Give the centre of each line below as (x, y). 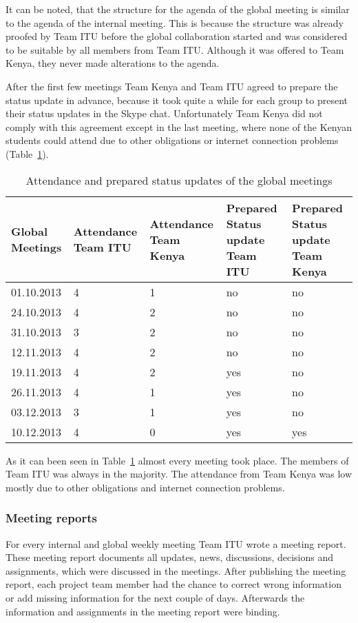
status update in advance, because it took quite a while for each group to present (177, 100)
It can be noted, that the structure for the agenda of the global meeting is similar (178, 9)
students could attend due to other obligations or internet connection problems (172, 140)
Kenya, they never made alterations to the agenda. (113, 63)
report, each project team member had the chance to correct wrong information (173, 584)
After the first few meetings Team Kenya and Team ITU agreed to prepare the (172, 86)
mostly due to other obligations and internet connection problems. (145, 487)
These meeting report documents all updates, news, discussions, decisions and (170, 557)
